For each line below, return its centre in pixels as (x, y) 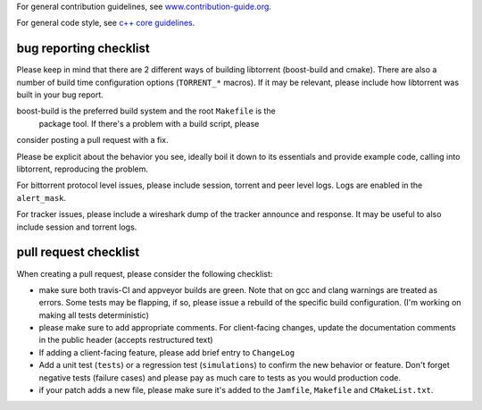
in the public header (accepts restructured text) (126, 340)
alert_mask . (42, 197)
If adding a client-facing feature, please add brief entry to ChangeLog (166, 352)
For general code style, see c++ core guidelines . (106, 23)
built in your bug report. (60, 95)
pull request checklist (78, 252)
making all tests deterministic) (94, 315)
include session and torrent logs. (77, 227)
